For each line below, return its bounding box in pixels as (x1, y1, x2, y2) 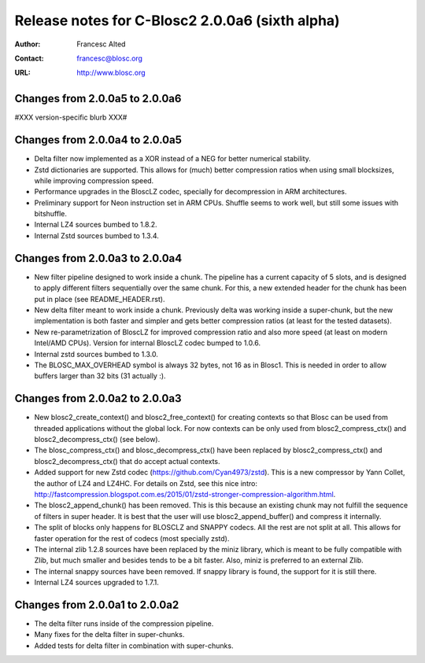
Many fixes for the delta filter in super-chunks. (34, 630, 185, 639)
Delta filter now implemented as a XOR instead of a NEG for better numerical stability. (34, 154, 311, 164)
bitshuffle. (34, 209, 67, 219)
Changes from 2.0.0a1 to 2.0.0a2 (14, 598, 179, 611)
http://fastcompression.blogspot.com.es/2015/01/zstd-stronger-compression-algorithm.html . (34, 489, 336, 499)
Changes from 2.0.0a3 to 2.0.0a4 (14, 252, 183, 265)
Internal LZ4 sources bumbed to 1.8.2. (34, 220, 157, 230)
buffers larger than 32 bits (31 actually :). (34, 371, 166, 381)
